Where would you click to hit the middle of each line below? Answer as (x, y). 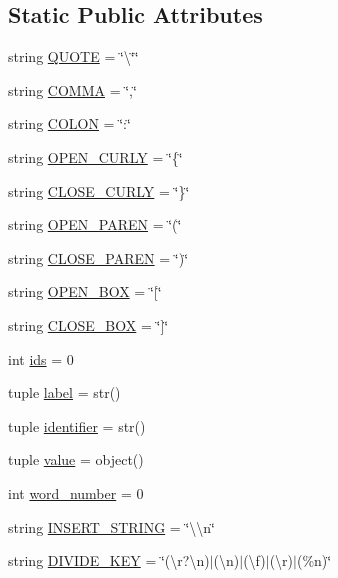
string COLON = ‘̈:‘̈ (69, 123)
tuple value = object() (76, 459)
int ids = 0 (41, 358)
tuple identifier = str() (77, 425)
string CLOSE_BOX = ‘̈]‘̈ (88, 324)
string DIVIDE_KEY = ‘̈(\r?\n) (109, 560)
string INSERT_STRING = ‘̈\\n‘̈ (111, 526)
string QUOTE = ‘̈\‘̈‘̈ (73, 56)
